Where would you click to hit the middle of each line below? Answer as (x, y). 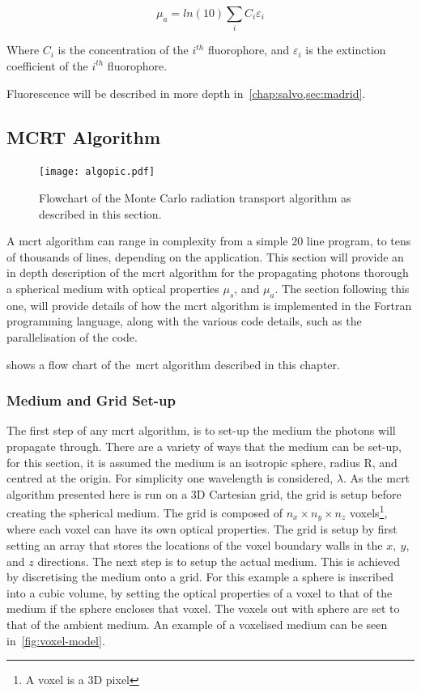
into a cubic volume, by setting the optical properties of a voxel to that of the (200, 592)
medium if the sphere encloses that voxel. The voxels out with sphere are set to (203, 608)
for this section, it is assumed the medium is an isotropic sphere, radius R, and (202, 462)
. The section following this (342, 288)
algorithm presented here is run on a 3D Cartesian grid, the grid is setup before (204, 493)
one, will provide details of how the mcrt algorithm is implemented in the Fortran (209, 305)
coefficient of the (47, 65)
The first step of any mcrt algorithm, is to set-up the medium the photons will (201, 430)
